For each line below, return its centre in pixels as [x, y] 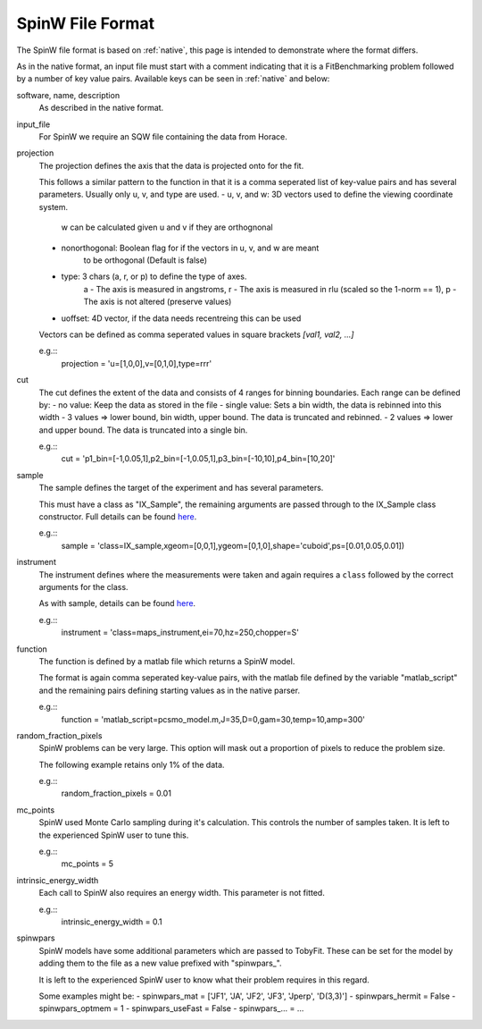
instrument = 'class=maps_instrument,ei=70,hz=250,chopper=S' [180, 633]
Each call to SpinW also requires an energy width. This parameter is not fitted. [182, 893]
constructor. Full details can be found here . [118, 517]
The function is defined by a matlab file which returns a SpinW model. [167, 661]
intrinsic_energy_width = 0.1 [112, 922]
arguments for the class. [83, 587]
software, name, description [68, 95]
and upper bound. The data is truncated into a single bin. [143, 430]
